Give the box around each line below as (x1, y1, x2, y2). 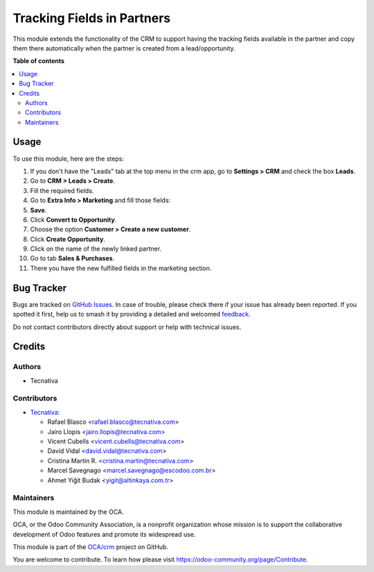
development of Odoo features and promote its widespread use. (12, 530, 196, 538)
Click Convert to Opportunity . (30, 215, 117, 224)
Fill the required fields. (30, 186, 94, 195)
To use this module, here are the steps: (12, 154, 125, 163)
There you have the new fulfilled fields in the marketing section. (30, 264, 212, 272)
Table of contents (12, 57, 65, 65)
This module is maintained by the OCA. (12, 508, 124, 516)
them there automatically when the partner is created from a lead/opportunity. (12, 44, 235, 52)
